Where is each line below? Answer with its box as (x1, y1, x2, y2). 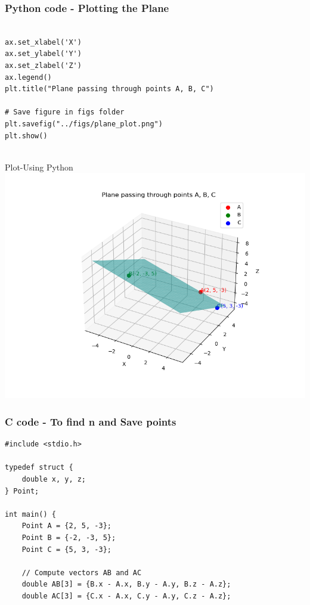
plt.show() (5, 131, 48, 140)
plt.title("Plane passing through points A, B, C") (5, 85, 214, 94)
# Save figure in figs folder (5, 108, 125, 117)
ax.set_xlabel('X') (5, 38, 82, 46)
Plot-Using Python (5, 160, 73, 173)
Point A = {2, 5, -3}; (21, 522, 111, 530)
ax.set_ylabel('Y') (5, 49, 82, 58)
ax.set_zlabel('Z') (5, 61, 82, 70)
